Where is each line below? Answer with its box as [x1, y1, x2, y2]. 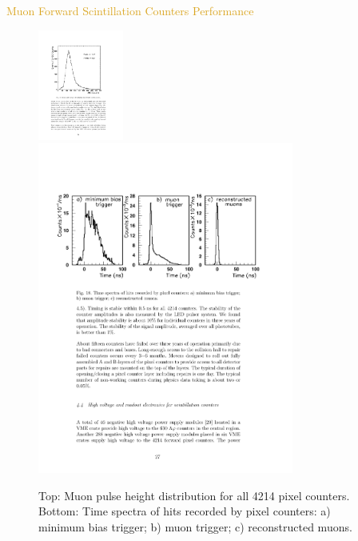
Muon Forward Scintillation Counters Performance [6, 2, 254, 18]
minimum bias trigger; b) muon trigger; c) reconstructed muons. [38, 518, 352, 535]
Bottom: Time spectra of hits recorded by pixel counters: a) [38, 503, 331, 519]
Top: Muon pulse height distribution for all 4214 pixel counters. [38, 487, 350, 503]
